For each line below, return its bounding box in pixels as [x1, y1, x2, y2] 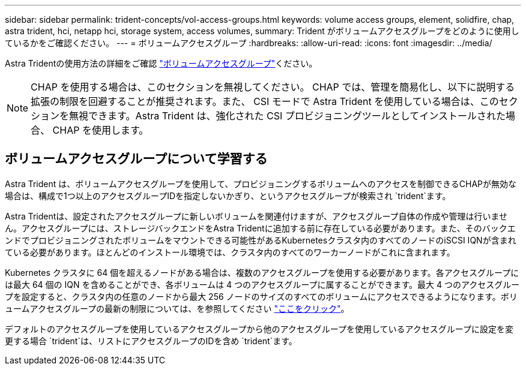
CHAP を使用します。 [52, 124, 149, 136]
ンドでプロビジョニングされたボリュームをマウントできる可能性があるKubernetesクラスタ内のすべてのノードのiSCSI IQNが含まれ [5, 234, 516, 245]
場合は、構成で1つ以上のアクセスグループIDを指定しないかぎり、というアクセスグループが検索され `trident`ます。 [5, 190, 451, 201]
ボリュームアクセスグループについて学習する [5, 151, 268, 167]
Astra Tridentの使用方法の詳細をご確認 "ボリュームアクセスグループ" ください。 [5, 58, 318, 68]
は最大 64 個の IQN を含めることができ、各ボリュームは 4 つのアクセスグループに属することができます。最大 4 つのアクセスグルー [5, 279, 520, 290]
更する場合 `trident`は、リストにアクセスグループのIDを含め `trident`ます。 [5, 335, 297, 346]
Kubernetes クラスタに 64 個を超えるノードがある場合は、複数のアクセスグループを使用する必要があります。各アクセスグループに [5, 267, 519, 278]
